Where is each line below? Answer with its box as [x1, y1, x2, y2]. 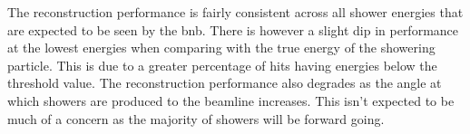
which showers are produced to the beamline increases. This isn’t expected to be [7, 91, 455, 110]
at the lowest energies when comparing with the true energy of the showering [7, 38, 436, 57]
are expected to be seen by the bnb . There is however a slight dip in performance [7, 20, 459, 39]
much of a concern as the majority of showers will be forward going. [7, 109, 385, 128]
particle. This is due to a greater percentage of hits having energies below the [7, 55, 437, 74]
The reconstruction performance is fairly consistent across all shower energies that [7, 3, 464, 21]
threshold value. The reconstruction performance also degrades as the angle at [7, 73, 442, 92]
